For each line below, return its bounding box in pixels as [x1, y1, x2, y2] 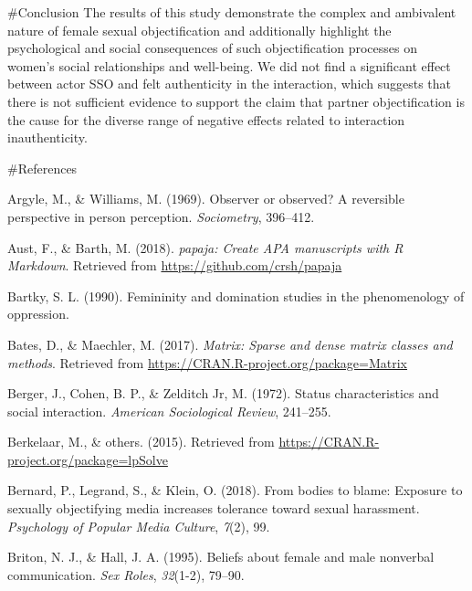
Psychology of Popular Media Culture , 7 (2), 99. [7, 516, 270, 535]
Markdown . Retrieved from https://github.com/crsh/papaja [7, 256, 342, 275]
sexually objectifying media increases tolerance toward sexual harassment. [7, 499, 420, 518]
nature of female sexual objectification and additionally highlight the [7, 20, 392, 39]
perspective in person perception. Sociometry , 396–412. [7, 206, 315, 226]
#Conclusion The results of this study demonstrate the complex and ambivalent [7, 3, 456, 21]
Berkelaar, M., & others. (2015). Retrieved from [7, 432, 275, 451]
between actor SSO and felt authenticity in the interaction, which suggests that [7, 74, 452, 93]
